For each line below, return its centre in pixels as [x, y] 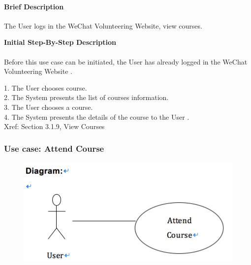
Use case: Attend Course [54, 148]
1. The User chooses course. [46, 87]
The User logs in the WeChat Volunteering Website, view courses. [103, 25]
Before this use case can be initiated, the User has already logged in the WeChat [126, 61]
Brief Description [34, 6]
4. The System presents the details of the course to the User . [97, 116]
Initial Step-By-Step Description [60, 42]
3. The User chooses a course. [48, 107]
